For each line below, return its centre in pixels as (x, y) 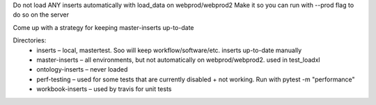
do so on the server (41, 15)
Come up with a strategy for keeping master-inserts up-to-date (103, 27)
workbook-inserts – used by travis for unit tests (104, 89)
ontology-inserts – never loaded (82, 70)
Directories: (30, 40)
